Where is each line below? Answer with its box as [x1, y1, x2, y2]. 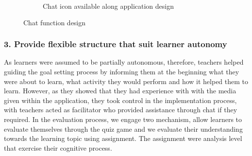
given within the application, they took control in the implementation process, [4, 95, 237, 105]
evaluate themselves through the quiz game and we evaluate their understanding [4, 123, 243, 134]
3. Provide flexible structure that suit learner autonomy [4, 38, 227, 50]
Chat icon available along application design [43, 1, 174, 11]
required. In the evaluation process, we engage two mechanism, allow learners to [4, 114, 242, 124]
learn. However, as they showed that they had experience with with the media [4, 86, 236, 96]
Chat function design [23, 17, 86, 27]
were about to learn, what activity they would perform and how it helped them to [4, 76, 249, 86]
